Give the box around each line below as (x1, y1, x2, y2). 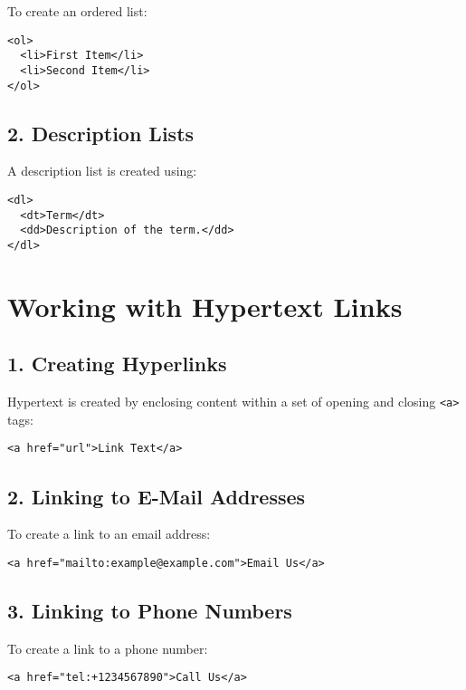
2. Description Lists (7, 119, 195, 147)
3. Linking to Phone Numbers (7, 596, 292, 624)
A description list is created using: (7, 161, 197, 180)
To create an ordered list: (7, 2, 147, 20)
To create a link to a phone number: (7, 638, 208, 657)
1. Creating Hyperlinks (7, 350, 227, 378)
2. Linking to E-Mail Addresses (7, 482, 306, 510)
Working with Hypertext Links (7, 287, 403, 324)
